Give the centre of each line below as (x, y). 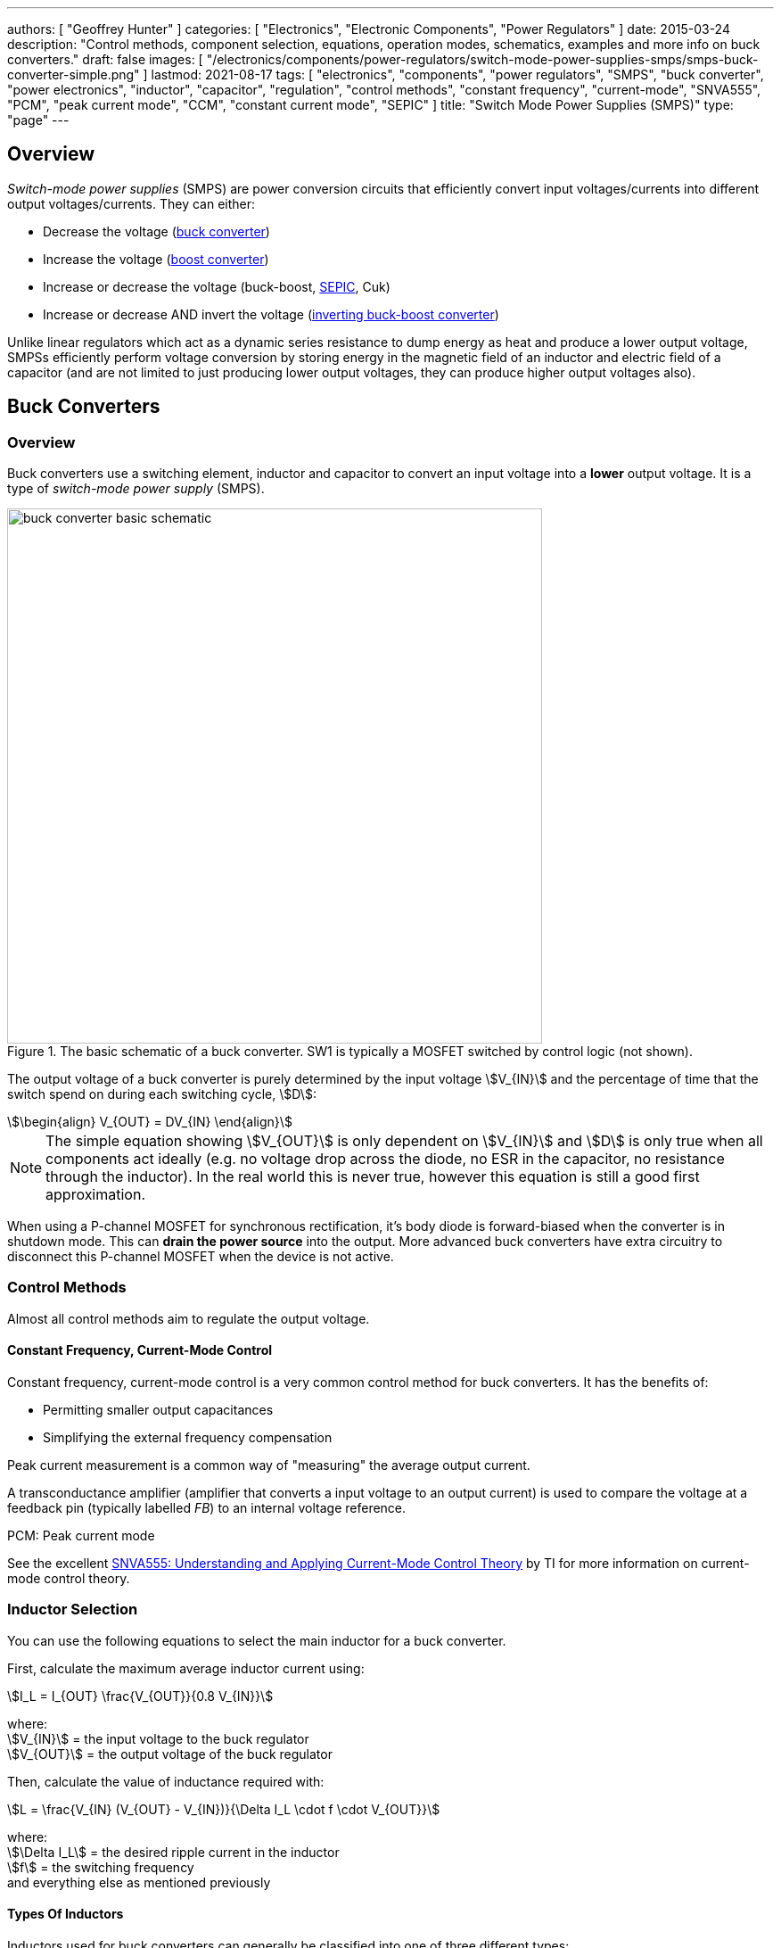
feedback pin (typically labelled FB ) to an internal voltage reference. (207, 1508)
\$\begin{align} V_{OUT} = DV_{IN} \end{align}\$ (150, 1122)
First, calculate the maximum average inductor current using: (186, 1668)
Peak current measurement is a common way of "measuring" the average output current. (269, 1465)
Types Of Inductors (66, 1914)
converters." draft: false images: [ (105, 59)
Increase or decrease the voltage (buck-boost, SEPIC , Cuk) (217, 286)
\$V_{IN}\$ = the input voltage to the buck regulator (158, 1738)
